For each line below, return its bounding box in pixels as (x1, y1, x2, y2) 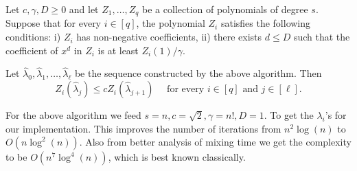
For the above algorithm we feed (5, 108, 141, 122)
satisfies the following (220, 16, 311, 30)
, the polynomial (136, 16, 205, 30)
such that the (293, 30, 350, 44)
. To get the (264, 108, 314, 122)
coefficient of (5, 43, 58, 57)
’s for (325, 108, 347, 122)
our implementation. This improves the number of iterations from (5, 121, 281, 135)
